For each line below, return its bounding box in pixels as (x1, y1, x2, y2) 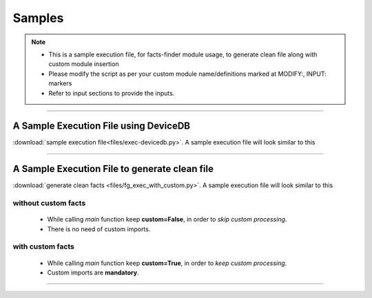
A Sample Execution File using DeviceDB (12, 120, 191, 132)
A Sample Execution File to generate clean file (12, 163, 214, 175)
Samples (12, 10, 64, 25)
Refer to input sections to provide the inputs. (48, 89, 175, 97)
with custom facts (12, 242, 75, 251)
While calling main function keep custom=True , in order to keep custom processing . (47, 259, 287, 267)
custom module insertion (48, 60, 120, 68)
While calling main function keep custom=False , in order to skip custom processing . (47, 215, 287, 224)
